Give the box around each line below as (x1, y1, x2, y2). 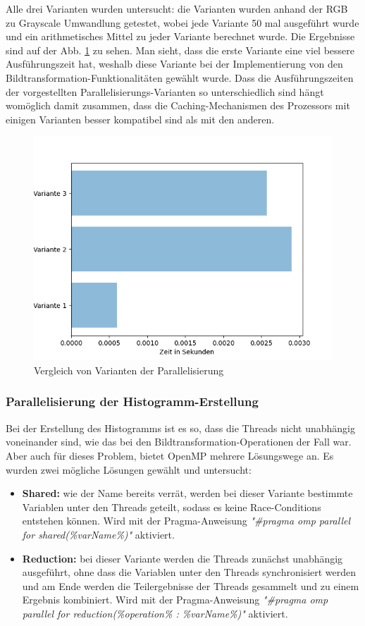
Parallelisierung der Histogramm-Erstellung (6, 393, 259, 410)
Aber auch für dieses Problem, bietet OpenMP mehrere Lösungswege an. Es (6, 448, 334, 462)
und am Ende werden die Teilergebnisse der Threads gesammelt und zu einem (22, 578, 359, 593)
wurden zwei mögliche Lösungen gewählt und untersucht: (6, 462, 252, 477)
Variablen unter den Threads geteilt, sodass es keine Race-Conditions (22, 499, 321, 514)
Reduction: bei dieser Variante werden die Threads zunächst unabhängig (22, 551, 343, 565)
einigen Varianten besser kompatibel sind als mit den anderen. (6, 111, 275, 126)
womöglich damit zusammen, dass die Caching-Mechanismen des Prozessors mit (6, 98, 350, 113)
